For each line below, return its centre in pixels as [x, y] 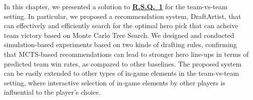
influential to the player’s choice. [52, 92]
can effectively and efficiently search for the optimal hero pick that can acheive [121, 25]
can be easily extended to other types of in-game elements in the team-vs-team [121, 73]
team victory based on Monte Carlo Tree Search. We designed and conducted [119, 35]
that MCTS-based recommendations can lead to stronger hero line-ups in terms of [126, 54]
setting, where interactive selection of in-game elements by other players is [115, 82]
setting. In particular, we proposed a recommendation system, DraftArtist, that [123, 16]
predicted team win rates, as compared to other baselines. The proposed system [123, 63]
